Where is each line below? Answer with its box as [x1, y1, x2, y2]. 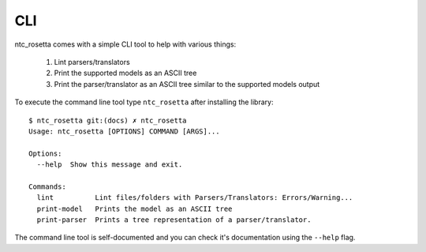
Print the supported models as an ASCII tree [54, 68, 197, 78]
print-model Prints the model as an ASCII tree [36, 204, 233, 213]
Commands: [28, 182, 66, 191]
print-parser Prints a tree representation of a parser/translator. [36, 216, 312, 224]
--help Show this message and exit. [36, 160, 183, 169]
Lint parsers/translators [54, 57, 130, 66]
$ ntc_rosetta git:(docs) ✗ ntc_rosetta [28, 115, 187, 125]
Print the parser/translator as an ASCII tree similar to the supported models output [54, 79, 320, 88]
